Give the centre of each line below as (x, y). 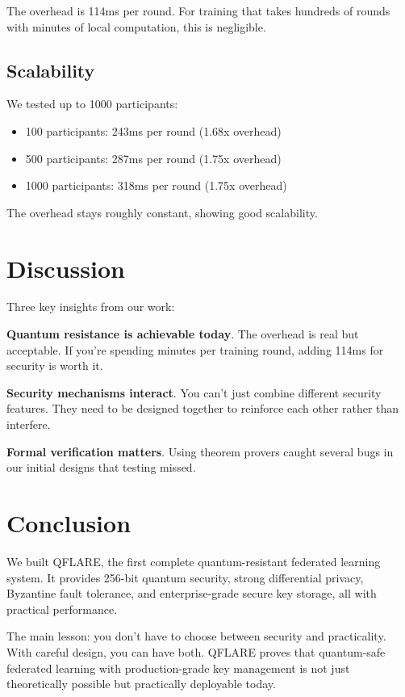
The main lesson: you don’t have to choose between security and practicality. (196, 636)
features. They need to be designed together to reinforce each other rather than (203, 408)
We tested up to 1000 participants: (92, 104)
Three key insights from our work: (91, 307)
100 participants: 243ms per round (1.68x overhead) (153, 130)
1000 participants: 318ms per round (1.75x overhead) (156, 185)
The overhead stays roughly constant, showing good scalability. (162, 212)
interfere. (29, 424)
